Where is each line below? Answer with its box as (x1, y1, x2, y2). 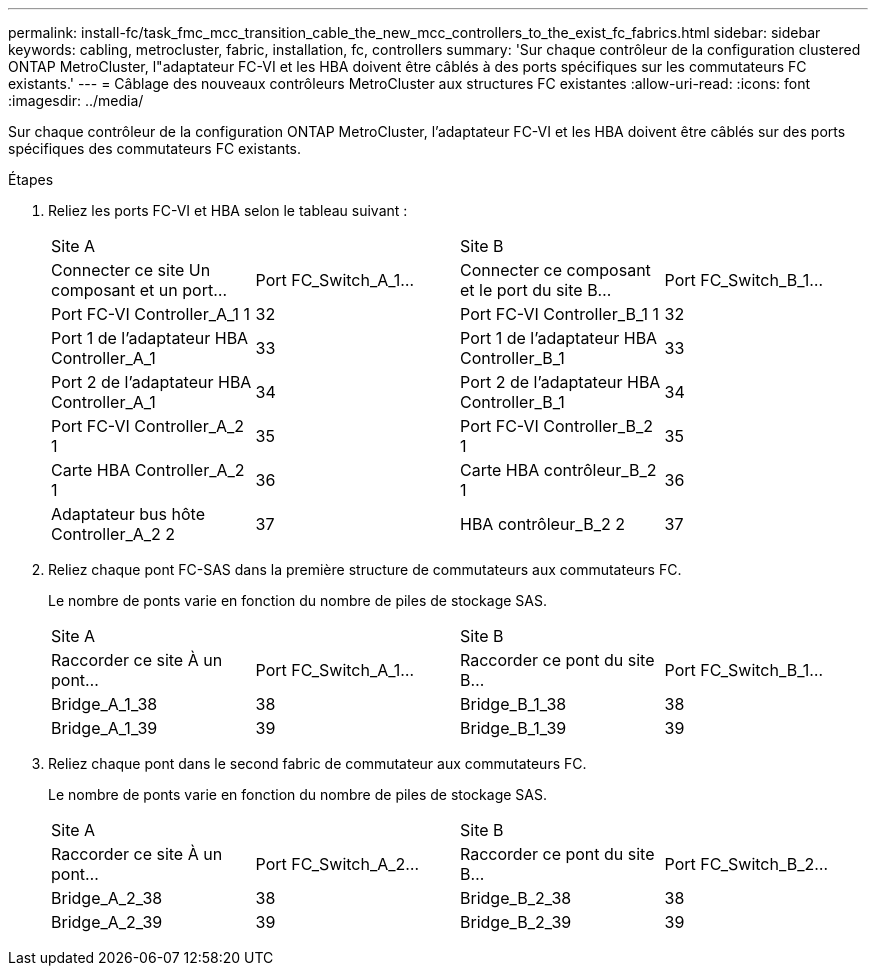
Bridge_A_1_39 (51, 718, 158, 738)
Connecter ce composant (460, 260, 651, 280)
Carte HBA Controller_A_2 (51, 460, 245, 480)
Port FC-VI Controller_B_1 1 (460, 304, 660, 324)
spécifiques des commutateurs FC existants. (8, 140, 302, 157)
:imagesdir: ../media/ (8, 92, 144, 109)
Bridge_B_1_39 (460, 718, 567, 738)
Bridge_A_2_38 (51, 888, 163, 908)
